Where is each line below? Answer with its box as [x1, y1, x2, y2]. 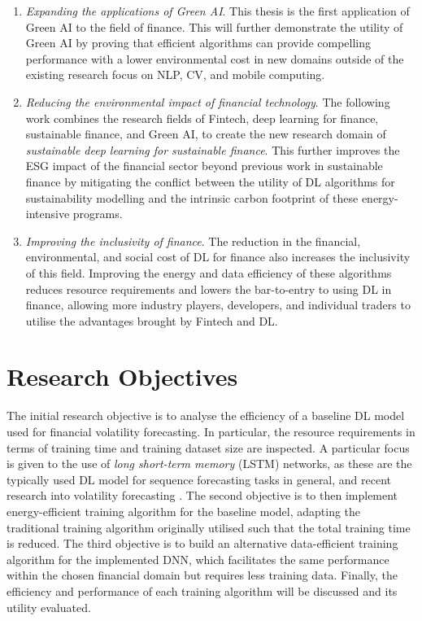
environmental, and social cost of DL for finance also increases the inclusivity [25, 248, 411, 265]
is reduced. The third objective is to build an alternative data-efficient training [7, 535, 398, 552]
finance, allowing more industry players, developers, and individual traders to [25, 296, 411, 313]
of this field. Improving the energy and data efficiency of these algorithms [25, 264, 392, 281]
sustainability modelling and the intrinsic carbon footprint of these [25, 189, 359, 206]
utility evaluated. [7, 598, 91, 615]
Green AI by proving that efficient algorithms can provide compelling [25, 34, 372, 51]
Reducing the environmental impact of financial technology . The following [25, 93, 390, 110]
